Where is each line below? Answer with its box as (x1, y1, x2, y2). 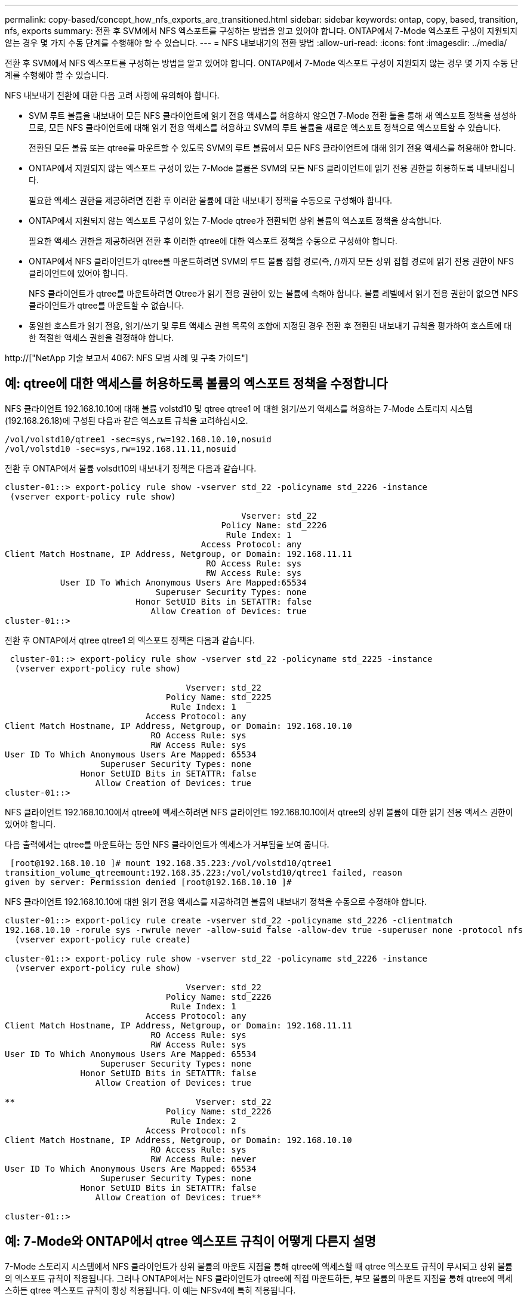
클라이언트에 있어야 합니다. (29, 268, 128, 278)
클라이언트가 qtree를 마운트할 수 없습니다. (29, 300, 184, 310)
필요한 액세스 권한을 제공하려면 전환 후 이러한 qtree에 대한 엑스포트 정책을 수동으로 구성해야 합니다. (29, 236, 397, 246)
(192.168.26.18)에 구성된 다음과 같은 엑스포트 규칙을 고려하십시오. (5, 415, 248, 426)
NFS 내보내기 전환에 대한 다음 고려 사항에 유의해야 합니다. (5, 90, 220, 100)
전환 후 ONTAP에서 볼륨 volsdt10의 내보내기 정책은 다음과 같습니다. (5, 463, 257, 473)
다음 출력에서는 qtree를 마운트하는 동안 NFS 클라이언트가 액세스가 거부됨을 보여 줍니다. (5, 839, 329, 849)
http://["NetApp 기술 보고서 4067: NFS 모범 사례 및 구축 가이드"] (5, 353, 248, 363)
